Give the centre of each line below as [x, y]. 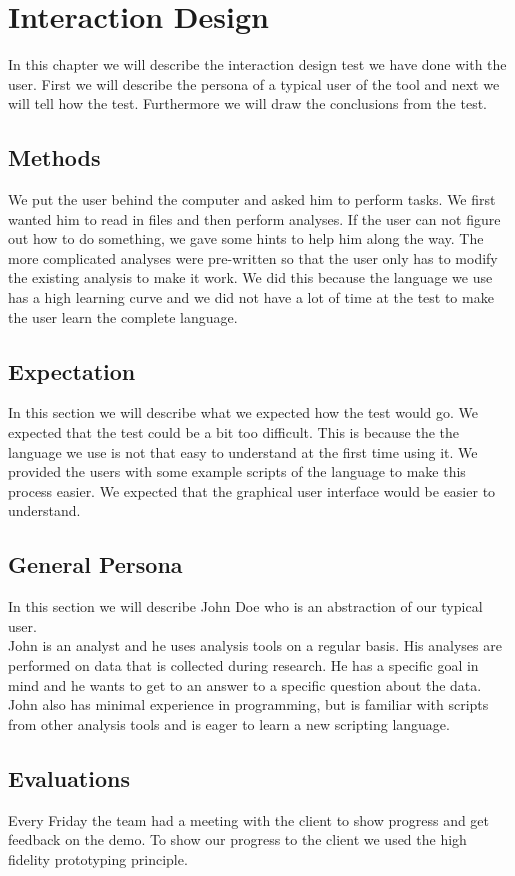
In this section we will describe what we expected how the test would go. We [243, 412]
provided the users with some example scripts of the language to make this [237, 471]
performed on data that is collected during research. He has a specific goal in [243, 665]
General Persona [95, 564]
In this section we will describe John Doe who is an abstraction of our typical [245, 606]
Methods [54, 157]
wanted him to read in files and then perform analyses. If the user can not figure [254, 218]
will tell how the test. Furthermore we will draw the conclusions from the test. [247, 103]
